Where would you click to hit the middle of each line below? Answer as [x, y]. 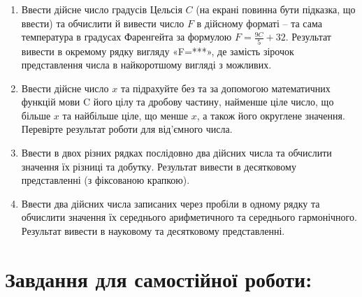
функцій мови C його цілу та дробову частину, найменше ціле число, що [178, 102]
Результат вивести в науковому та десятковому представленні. [153, 231]
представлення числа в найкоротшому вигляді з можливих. [146, 65]
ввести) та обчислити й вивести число [103, 23]
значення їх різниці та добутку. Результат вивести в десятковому [159, 166]
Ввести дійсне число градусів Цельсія [102, 9]
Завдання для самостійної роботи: [159, 278]
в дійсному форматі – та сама [259, 23]
